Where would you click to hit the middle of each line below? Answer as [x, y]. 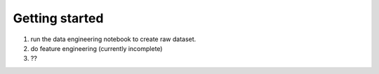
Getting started [58, 18]
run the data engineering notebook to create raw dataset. [113, 39]
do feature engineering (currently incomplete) [97, 48]
